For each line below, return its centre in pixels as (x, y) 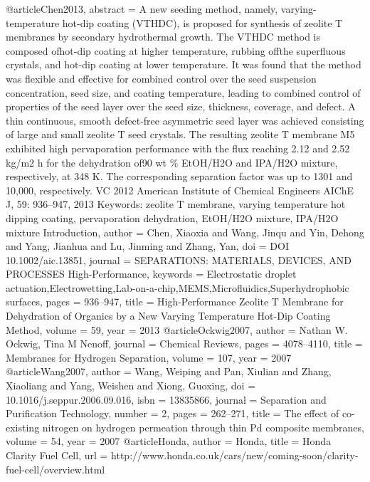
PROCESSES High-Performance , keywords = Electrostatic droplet (151, 274)
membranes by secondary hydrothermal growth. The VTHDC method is (163, 37)
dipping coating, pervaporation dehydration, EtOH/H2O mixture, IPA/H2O (172, 218)
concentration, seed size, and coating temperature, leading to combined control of (183, 92)
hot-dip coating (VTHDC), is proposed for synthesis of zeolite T (202, 22)
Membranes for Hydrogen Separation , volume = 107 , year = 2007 (149, 357)
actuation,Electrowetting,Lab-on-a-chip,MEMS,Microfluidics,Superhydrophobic (178, 287)
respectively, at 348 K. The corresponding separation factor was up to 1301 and (179, 176)
